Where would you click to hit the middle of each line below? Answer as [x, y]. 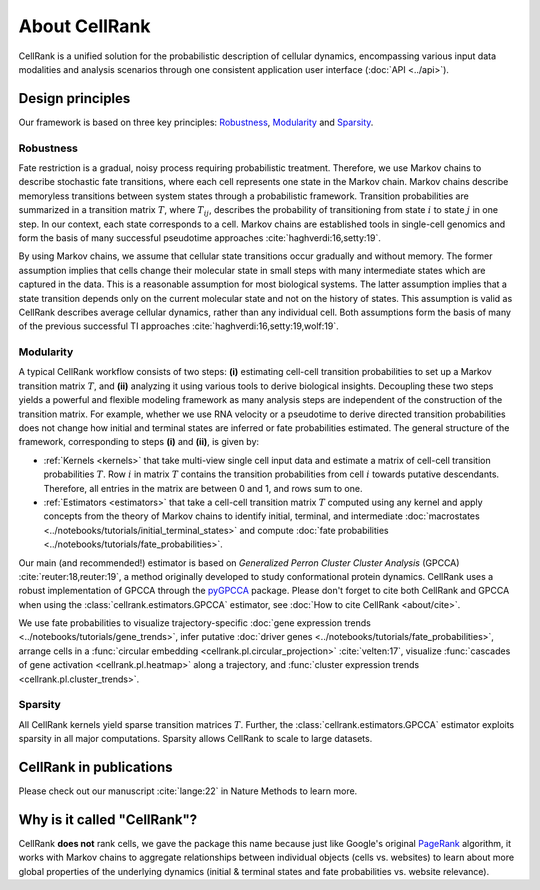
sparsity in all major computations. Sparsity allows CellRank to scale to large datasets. [195, 739]
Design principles [74, 98]
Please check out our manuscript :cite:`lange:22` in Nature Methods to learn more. [188, 791]
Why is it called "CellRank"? [108, 819]
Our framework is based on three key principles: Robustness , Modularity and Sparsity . [196, 122]
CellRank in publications [96, 766]
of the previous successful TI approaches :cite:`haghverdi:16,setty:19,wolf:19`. [178, 326]
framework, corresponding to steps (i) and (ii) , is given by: [139, 442]
